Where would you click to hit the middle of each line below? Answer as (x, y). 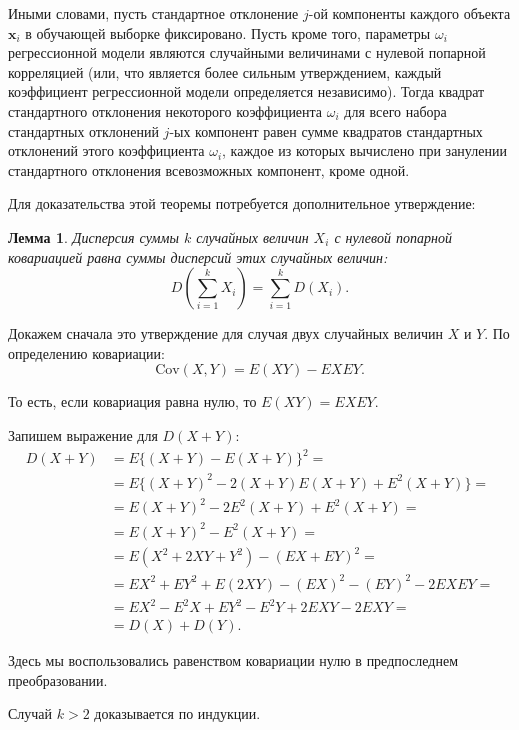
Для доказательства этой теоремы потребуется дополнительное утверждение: (242, 203)
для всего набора (395, 110)
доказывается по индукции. (177, 713)
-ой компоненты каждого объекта (409, 13)
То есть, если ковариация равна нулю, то (132, 401)
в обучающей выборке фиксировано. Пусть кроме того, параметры (228, 32)
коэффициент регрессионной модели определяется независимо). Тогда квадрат (246, 91)
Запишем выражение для (83, 434)
